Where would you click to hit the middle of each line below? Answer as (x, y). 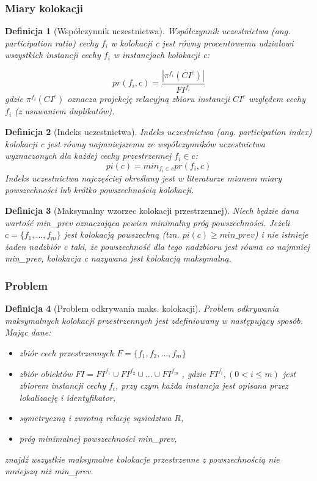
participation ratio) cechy (52, 42)
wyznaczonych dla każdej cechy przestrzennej (88, 156)
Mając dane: (28, 332)
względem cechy (277, 99)
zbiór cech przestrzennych (67, 353)
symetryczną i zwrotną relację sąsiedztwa (95, 418)
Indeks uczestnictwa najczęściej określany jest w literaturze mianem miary (144, 178)
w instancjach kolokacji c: (161, 55)
